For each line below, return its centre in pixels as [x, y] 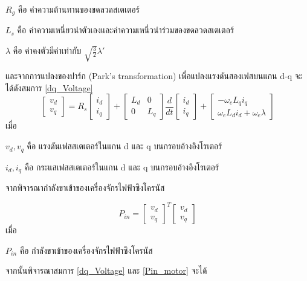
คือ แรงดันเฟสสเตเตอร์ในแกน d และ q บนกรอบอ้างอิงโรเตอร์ [124, 146]
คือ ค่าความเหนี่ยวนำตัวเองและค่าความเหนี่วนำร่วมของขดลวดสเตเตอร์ [126, 30]
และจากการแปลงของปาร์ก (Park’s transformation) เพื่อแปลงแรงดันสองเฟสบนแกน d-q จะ [154, 76]
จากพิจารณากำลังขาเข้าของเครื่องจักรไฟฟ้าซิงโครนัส [85, 187]
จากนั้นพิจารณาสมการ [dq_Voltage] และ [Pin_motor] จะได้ [106, 270]
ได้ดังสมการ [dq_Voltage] [49, 87]
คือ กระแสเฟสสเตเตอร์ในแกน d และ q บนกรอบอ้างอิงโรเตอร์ [122, 166]
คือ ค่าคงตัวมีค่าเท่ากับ [47, 50]
